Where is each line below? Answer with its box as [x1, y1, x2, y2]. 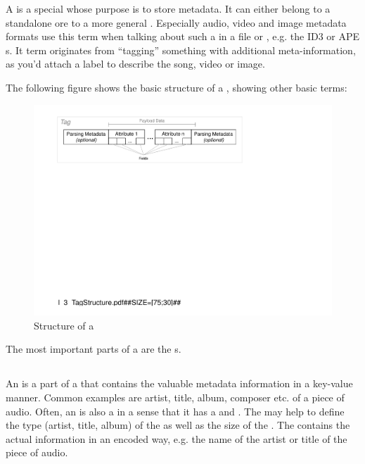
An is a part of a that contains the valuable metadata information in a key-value [6, 376, 353, 391]
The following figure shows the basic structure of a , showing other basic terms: [6, 80, 347, 94]
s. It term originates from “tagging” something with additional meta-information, [6, 42, 356, 57]
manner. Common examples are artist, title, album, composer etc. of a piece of [6, 389, 345, 404]
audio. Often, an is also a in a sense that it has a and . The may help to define [6, 403, 345, 418]
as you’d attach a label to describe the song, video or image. [6, 56, 265, 71]
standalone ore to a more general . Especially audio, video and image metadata [6, 15, 347, 30]
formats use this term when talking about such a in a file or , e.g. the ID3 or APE [6, 29, 360, 44]
